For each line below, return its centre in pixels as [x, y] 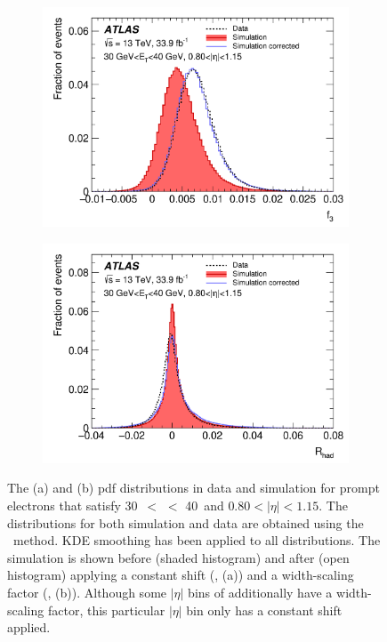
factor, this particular [106, 610]
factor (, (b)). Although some [87, 593]
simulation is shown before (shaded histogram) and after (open [178, 557]
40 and [205, 506]
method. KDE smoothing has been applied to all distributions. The [197, 540]
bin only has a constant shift [264, 610]
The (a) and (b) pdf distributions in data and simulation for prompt [193, 488]
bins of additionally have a [260, 593]
